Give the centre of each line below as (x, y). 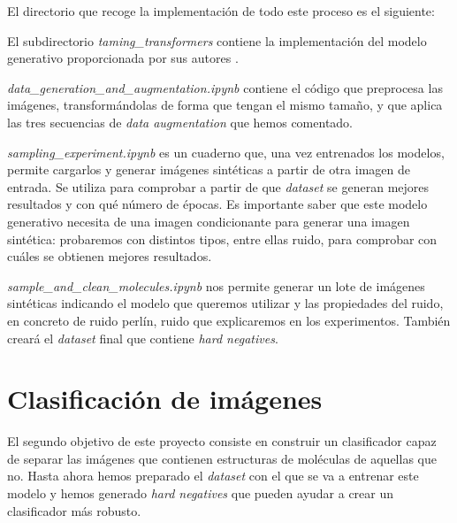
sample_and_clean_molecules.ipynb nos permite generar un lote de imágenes (216, 285)
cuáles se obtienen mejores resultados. (110, 256)
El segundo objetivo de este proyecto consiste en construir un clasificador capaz (222, 441)
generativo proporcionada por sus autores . (123, 58)
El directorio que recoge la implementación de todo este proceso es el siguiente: (221, 11)
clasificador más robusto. (74, 510)
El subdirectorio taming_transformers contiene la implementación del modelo (217, 40)
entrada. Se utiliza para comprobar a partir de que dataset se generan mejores (218, 186)
